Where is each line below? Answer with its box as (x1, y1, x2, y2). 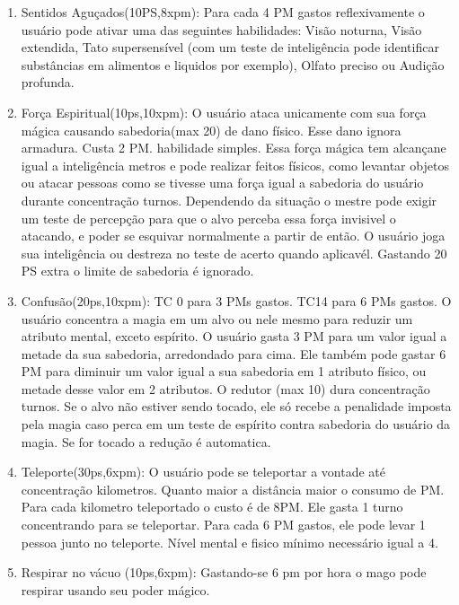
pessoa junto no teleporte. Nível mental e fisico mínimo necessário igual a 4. (21, 532, 438, 551)
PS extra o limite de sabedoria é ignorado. (21, 261, 254, 280)
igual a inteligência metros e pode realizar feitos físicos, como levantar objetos (21, 155, 449, 174)
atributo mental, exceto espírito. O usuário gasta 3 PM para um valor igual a (21, 327, 447, 346)
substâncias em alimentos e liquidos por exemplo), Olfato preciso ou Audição (21, 55, 445, 74)
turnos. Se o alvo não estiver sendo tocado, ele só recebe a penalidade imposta (21, 397, 452, 416)
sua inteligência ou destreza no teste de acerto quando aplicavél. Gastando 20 (21, 243, 447, 262)
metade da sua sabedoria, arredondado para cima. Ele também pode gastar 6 (21, 344, 446, 363)
